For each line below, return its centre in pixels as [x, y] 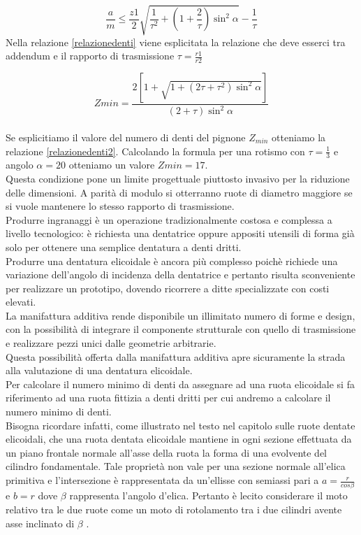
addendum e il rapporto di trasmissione [90, 56]
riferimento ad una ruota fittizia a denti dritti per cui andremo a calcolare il [168, 398]
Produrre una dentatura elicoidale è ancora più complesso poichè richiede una [172, 261]
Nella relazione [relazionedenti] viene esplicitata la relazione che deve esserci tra [176, 42]
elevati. [21, 302]
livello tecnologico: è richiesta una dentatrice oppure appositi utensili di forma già [180, 233]
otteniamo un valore [112, 165]
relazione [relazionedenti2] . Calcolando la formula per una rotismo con [155, 151]
